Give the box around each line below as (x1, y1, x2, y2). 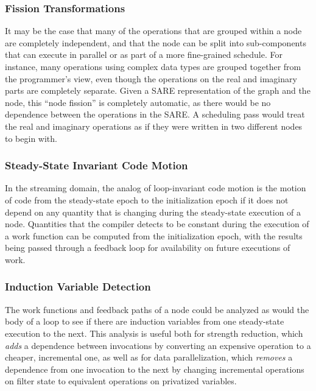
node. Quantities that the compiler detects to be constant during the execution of (5, 217, 309, 230)
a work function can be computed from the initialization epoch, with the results (5, 229, 303, 242)
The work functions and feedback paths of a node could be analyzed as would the (5, 303, 309, 315)
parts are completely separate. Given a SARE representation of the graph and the (5, 84, 311, 97)
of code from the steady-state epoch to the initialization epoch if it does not (5, 193, 289, 206)
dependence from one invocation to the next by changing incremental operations (5, 362, 304, 375)
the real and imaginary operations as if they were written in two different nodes (5, 119, 303, 132)
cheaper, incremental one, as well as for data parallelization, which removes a (5, 351, 293, 364)
